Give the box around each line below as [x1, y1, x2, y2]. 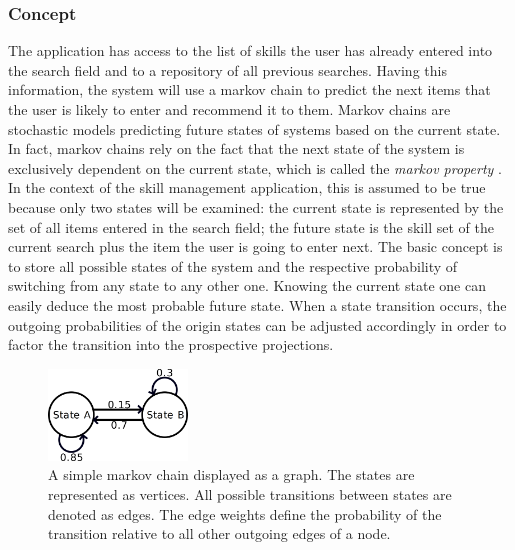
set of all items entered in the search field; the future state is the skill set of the [8, 216, 494, 237]
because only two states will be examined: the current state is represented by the [8, 196, 504, 217]
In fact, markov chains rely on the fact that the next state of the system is [8, 138, 465, 159]
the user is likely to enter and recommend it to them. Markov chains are [8, 99, 451, 119]
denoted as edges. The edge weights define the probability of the [48, 503, 442, 524]
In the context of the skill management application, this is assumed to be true [8, 177, 486, 198]
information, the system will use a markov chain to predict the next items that [8, 79, 491, 100]
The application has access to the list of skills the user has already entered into [8, 40, 493, 61]
